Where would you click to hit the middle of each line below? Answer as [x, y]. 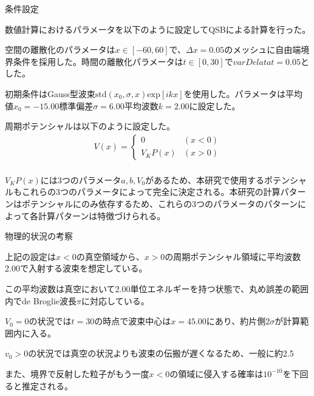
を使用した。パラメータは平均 [243, 93]
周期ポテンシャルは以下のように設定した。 [90, 126]
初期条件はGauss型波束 [50, 93]
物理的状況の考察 [39, 236]
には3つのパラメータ [81, 179]
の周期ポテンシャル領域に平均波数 [233, 256]
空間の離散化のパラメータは [60, 50]
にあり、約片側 [236, 321]
